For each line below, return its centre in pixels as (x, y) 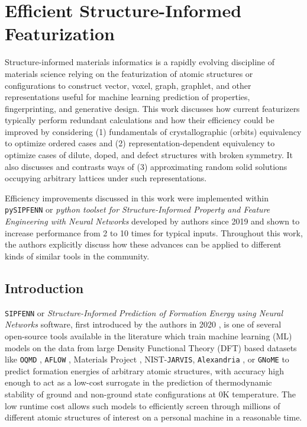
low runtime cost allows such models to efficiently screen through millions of (143, 405)
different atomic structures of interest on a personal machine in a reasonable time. (153, 417)
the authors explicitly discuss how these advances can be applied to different (143, 244)
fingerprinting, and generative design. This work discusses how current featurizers (152, 108)
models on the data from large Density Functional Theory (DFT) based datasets (151, 347)
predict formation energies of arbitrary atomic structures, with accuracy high (144, 370)
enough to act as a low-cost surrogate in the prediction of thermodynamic (138, 382)
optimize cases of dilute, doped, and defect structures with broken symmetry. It (149, 155)
